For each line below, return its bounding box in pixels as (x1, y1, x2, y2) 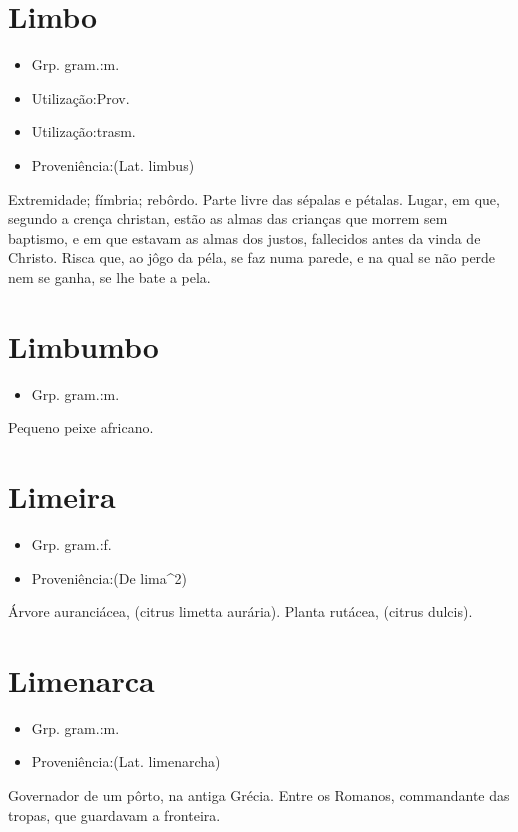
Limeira (8, 475, 116, 516)
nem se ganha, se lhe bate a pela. (8, 266, 211, 287)
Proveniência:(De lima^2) (31, 567, 188, 588)
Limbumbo (8, 325, 159, 366)
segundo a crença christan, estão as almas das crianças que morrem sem (8, 208, 448, 229)
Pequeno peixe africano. (8, 417, 154, 438)
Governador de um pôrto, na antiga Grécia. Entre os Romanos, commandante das (8, 785, 510, 805)
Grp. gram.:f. (31, 533, 112, 554)
